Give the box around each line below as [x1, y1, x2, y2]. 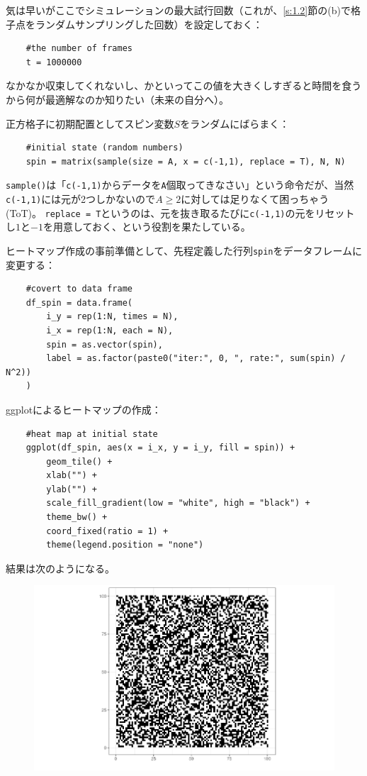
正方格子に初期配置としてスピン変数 [6, 116, 174, 131]
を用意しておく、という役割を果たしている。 [43, 219, 251, 234]
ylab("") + [46, 484, 97, 494]
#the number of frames [26, 43, 132, 54]
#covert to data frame [26, 284, 132, 294]
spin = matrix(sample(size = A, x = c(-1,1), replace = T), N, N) [26, 156, 346, 167]
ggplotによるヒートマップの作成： [6, 401, 162, 416]
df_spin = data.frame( [26, 297, 132, 308]
